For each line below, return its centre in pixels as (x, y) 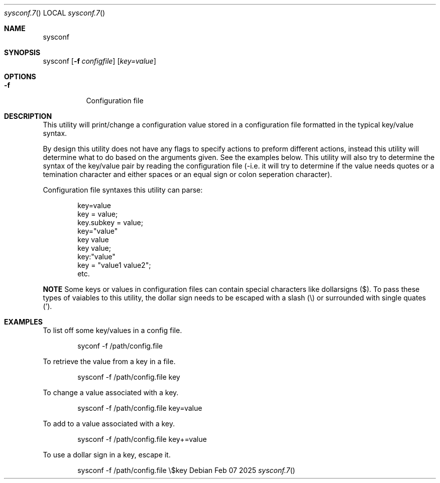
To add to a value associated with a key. (109, 424)
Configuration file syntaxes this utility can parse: (123, 190)
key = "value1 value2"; (114, 265)
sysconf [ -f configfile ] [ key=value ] (99, 61)
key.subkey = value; (110, 222)
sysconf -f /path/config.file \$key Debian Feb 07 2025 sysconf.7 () (186, 470)
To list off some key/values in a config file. (113, 330)
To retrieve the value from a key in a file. (109, 361)
